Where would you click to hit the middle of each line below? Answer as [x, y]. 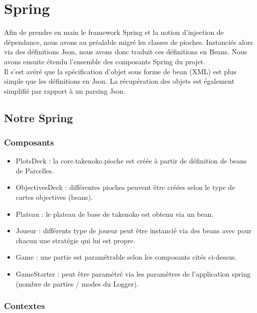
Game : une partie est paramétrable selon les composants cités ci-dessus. [126, 257]
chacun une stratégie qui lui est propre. [75, 240]
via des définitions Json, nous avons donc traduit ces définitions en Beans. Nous [126, 52]
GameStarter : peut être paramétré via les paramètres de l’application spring [133, 274]
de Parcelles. [35, 170]
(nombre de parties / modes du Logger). [77, 283]
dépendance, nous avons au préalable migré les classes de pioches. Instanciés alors [128, 42]
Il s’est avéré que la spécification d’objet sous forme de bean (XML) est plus [120, 71]
